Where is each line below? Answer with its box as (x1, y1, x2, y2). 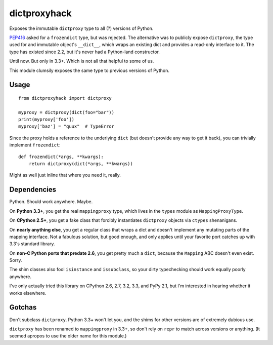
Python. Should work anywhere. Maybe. (9, 199, 93, 205)
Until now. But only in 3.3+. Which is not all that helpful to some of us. (9, 58, 154, 64)
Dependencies (9, 185, 57, 194)
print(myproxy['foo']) (18, 117, 75, 123)
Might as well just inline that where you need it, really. (9, 172, 121, 178)
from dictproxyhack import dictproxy (18, 95, 112, 101)
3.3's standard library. (9, 241, 55, 247)
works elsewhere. (9, 290, 47, 296)
